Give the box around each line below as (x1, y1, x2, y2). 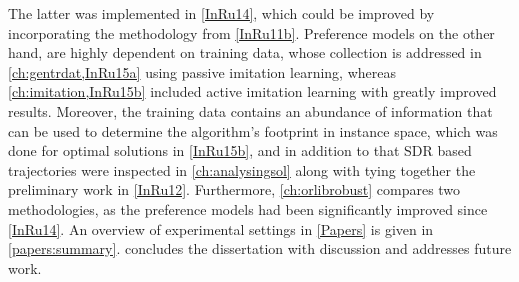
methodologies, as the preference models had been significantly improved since (8, 198, 488, 219)
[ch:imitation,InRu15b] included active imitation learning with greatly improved (8, 81, 497, 102)
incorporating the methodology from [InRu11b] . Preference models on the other (8, 22, 495, 43)
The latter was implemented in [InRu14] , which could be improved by (8, 3, 435, 23)
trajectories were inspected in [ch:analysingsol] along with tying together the (8, 159, 476, 180)
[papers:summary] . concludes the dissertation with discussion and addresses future (8, 238, 512, 259)
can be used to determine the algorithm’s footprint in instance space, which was (8, 120, 498, 141)
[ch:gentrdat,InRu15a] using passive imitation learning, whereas (8, 61, 396, 82)
